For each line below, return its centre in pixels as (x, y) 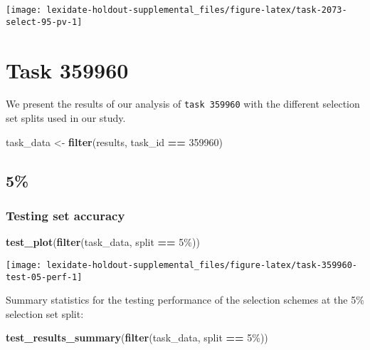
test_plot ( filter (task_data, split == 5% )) (103, 242)
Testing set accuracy (65, 215)
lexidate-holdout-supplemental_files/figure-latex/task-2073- (197, 10)
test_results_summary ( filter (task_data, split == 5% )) (137, 338)
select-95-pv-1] (44, 22)
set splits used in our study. (66, 118)
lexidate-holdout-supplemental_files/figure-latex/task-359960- (202, 265)
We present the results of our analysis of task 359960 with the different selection (183, 104)
